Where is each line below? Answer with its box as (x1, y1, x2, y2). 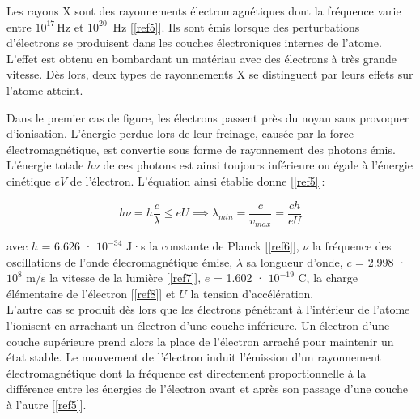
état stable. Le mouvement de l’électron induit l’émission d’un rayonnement (6, 348, 381, 366)
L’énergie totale (6, 156, 84, 173)
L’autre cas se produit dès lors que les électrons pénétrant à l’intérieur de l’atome (6, 301, 410, 318)
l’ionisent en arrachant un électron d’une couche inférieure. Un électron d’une (6, 317, 390, 334)
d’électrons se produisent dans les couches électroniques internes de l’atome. (6, 34, 382, 51)
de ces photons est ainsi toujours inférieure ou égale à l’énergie (103, 156, 413, 173)
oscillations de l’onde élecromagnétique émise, (6, 253, 233, 270)
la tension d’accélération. (190, 284, 314, 301)
